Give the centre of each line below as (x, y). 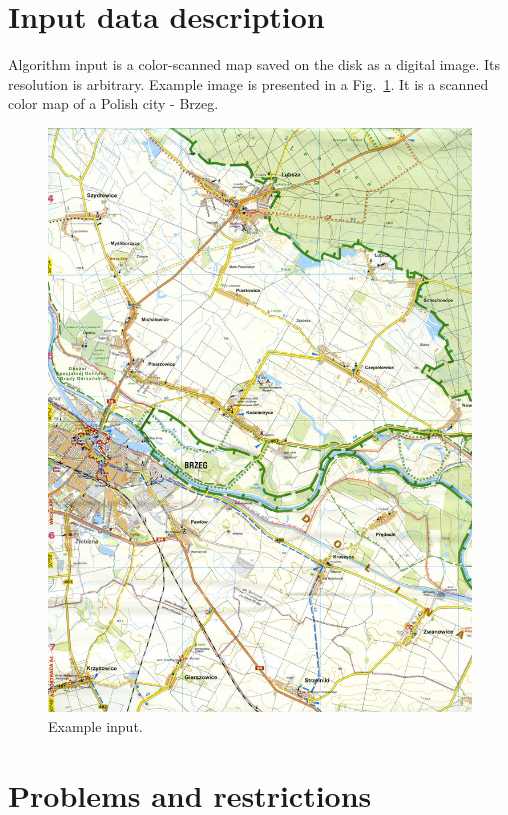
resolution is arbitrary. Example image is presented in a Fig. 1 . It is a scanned (248, 83)
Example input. (95, 725)
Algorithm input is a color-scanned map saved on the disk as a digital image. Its (254, 64)
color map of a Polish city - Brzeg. (113, 103)
